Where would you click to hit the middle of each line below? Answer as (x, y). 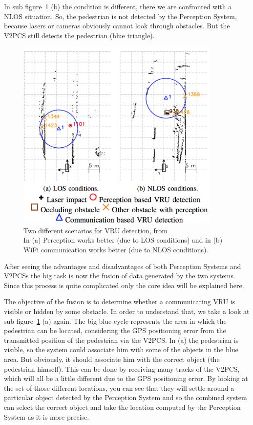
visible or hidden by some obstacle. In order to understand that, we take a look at (127, 311)
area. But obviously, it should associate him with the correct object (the (112, 359)
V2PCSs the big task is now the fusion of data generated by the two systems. (120, 276)
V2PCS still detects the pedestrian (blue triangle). (79, 35)
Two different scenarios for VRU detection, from (95, 230)
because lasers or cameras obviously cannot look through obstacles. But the (117, 26)
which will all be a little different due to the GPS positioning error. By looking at (126, 378)
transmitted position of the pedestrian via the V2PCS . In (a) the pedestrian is (121, 340)
